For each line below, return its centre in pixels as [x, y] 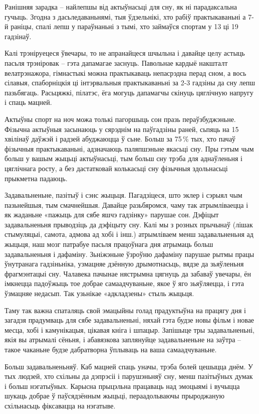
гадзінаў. [18, 36]
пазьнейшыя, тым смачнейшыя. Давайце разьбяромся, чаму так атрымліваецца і [126, 204]
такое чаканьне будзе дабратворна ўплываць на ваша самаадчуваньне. [111, 349]
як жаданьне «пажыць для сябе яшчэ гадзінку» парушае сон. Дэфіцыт [112, 215]
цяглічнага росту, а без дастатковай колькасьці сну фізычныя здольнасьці [116, 168]
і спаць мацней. [28, 102]
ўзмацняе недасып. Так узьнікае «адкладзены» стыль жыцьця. [99, 293]
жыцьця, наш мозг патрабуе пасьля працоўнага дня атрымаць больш [109, 244]
